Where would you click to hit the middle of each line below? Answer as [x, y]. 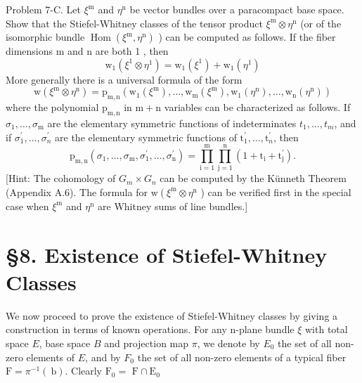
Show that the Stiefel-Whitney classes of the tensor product [134, 23]
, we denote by [228, 343]
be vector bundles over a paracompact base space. [237, 9]
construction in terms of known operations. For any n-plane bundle [150, 329]
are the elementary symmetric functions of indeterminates [172, 123]
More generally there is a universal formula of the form [124, 79]
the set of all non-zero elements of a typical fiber [242, 357]
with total [326, 329]
